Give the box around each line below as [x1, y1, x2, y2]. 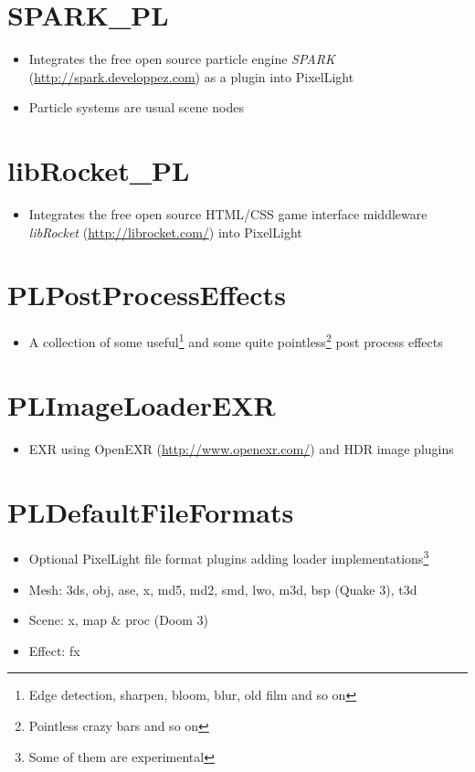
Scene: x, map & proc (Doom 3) [28, 610, 209, 629]
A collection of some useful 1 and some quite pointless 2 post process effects [28, 330, 443, 351]
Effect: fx [28, 640, 80, 660]
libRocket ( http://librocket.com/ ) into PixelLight [28, 222, 302, 241]
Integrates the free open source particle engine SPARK [28, 49, 335, 69]
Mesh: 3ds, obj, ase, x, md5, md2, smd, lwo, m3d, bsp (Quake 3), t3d [28, 579, 417, 598]
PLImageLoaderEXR [7, 386, 276, 423]
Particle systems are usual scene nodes [28, 98, 244, 117]
